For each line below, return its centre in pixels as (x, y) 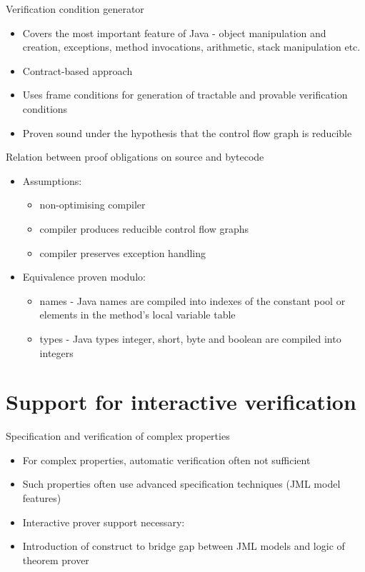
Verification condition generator (75, 9)
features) (42, 498)
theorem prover (56, 560)
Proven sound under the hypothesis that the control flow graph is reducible (187, 132)
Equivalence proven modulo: (84, 277)
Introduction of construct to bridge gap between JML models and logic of (184, 546)
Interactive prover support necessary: (104, 522)
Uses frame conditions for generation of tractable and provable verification (185, 95)
